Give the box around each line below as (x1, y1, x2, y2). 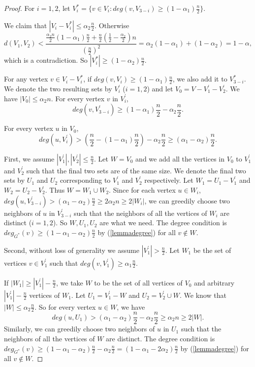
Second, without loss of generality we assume (4, 245, 139, 255)
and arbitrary (193, 277, 235, 287)
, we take (56, 277, 83, 287)
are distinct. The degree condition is (106, 333, 215, 344)
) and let (147, 83, 173, 94)
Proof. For (4, 3, 35, 13)
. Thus (45, 185, 65, 195)
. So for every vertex (34, 301, 96, 312)
